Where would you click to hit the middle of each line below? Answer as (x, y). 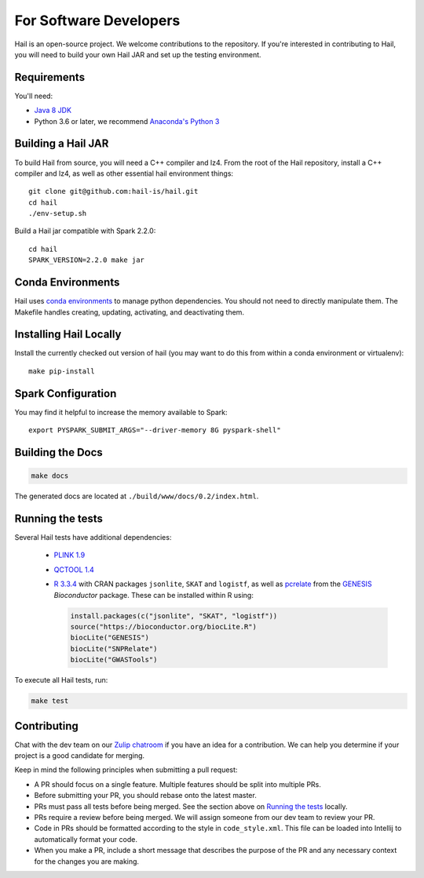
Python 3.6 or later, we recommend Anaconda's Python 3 (127, 121)
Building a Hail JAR (62, 144)
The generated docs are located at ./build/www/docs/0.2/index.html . (137, 496)
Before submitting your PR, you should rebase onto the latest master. (145, 796)
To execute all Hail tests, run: (61, 680)
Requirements (50, 77)
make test (50, 701)
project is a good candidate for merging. (80, 756)
